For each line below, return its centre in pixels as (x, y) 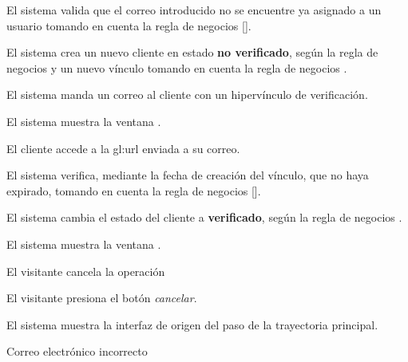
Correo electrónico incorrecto (77, 351)
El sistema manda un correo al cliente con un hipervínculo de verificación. (187, 94)
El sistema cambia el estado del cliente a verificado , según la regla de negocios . (204, 217)
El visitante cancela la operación (86, 271)
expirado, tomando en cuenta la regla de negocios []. (134, 190)
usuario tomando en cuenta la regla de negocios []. (129, 25)
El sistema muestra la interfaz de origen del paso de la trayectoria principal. (192, 324)
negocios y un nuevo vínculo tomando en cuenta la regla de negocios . (177, 67)
